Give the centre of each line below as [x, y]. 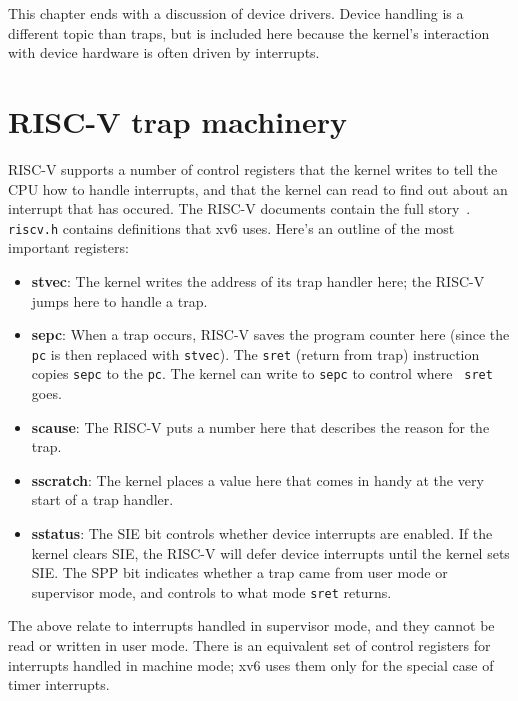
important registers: [68, 247]
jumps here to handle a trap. [119, 300]
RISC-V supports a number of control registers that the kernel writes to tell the [253, 168]
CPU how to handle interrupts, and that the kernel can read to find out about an [258, 188]
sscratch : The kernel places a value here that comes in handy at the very [257, 479]
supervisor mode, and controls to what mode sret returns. [211, 591]
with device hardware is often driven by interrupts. [164, 52]
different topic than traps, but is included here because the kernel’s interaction [249, 32]
